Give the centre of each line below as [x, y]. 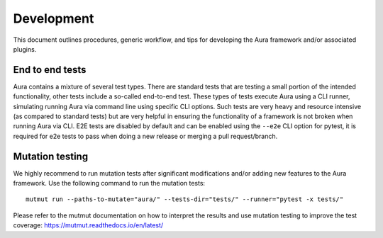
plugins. [25, 49]
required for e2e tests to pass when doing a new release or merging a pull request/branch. [145, 136]
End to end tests [50, 70]
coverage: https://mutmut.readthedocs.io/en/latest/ [88, 225]
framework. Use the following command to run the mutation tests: [109, 183]
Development [54, 18]
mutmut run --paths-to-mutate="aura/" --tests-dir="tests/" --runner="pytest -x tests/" [185, 199]
